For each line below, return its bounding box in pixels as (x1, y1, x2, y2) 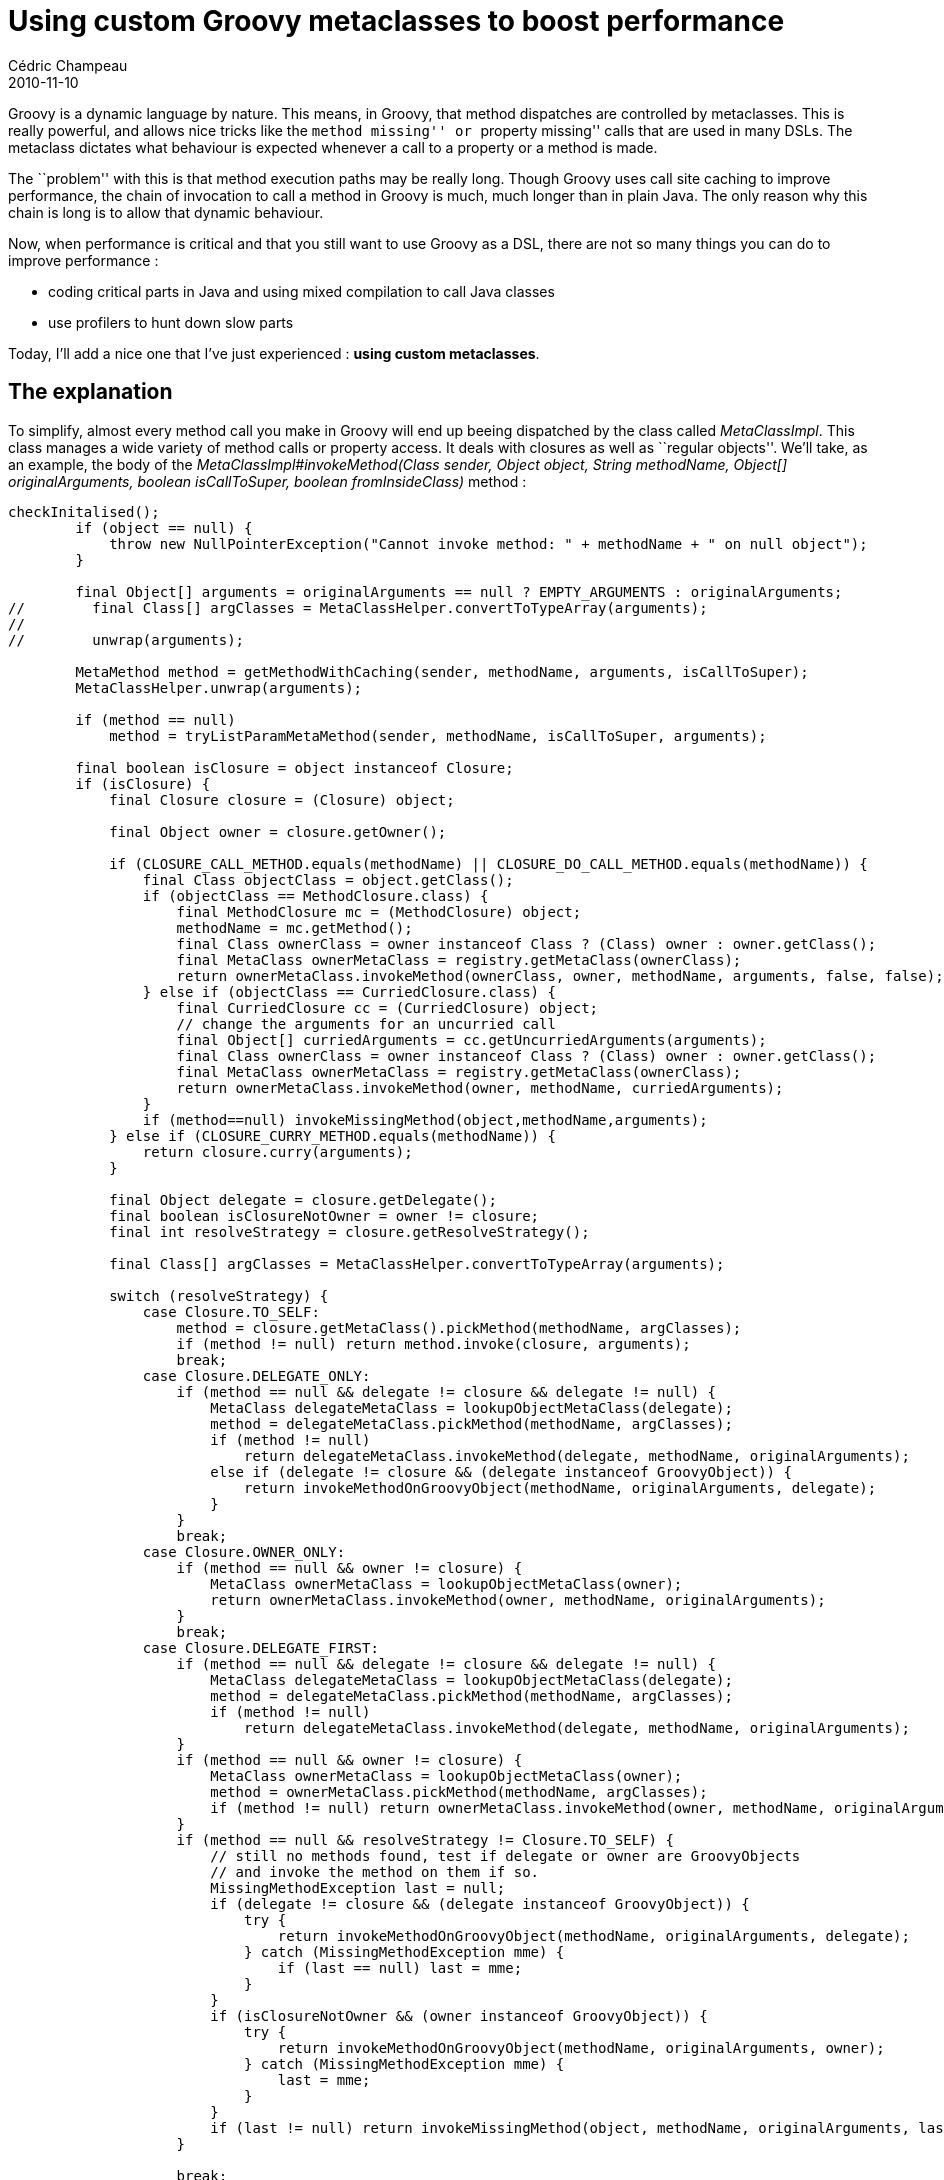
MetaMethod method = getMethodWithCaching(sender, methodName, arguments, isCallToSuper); (75, 663, 809, 680)
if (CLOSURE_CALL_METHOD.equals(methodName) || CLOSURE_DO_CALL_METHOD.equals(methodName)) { (109, 855, 868, 872)
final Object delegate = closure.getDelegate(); (109, 1191, 497, 1208)
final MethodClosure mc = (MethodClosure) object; (176, 903, 582, 920)
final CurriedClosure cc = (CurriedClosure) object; (176, 999, 599, 1016)
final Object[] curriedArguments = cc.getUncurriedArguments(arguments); (176, 1031, 767, 1048)
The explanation (8, 379, 173, 405)
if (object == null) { (75, 519, 253, 536)
